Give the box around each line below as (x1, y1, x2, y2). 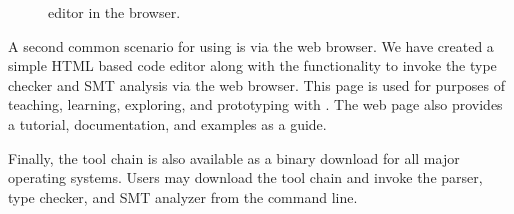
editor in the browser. (48, 2, 181, 22)
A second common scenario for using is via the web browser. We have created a (8, 35, 494, 56)
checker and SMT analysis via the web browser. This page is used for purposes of (8, 74, 505, 95)
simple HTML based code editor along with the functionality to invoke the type (8, 55, 497, 76)
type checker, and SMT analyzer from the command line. (8, 186, 358, 207)
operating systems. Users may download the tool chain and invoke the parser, (8, 167, 483, 188)
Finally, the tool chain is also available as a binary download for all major (8, 147, 460, 168)
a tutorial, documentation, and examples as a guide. (8, 113, 327, 134)
